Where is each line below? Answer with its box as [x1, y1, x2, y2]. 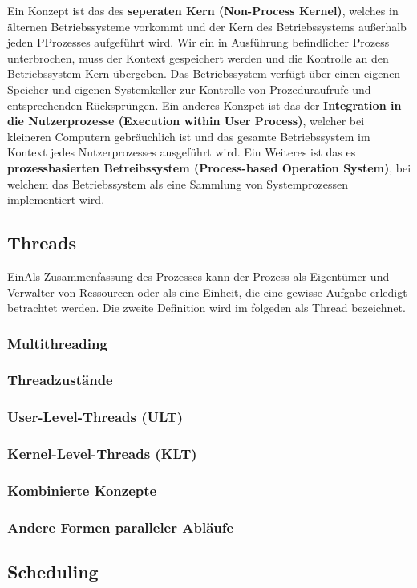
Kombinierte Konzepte [7, 481, 157, 500]
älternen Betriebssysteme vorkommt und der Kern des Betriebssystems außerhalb [7, 18, 407, 34]
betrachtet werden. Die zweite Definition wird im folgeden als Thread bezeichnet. [7, 299, 406, 316]
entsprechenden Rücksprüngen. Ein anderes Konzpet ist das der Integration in [7, 96, 402, 113]
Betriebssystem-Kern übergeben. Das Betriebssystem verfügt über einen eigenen [7, 65, 401, 82]
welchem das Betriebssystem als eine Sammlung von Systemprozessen [7, 175, 349, 192]
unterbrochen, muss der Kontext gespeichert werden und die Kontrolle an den [7, 49, 389, 66]
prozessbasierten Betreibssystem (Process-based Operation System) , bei [7, 159, 411, 176]
